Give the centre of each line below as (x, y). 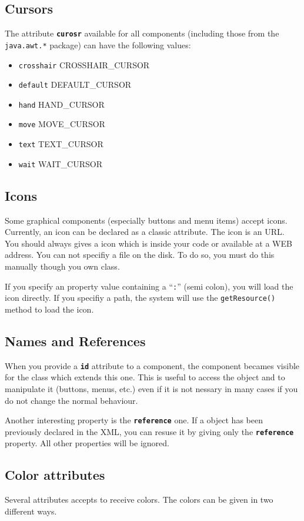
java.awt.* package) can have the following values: (98, 44)
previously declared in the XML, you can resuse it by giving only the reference (149, 431)
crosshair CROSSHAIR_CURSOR (84, 64)
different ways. (31, 511)
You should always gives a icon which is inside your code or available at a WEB (148, 243)
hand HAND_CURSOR (61, 104)
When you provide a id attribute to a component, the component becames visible (152, 365)
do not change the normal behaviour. (71, 400)
